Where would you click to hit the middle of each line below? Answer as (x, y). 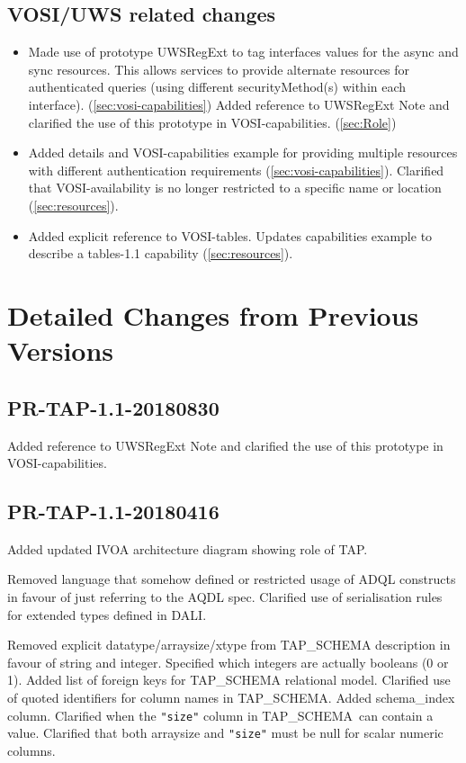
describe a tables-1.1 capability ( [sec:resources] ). (161, 253)
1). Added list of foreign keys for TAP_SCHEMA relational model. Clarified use (229, 680)
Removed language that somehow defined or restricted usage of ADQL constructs (232, 579)
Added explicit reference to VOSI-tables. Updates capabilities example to (230, 235)
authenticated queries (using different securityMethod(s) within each (217, 87)
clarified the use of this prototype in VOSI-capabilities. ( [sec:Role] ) (212, 122)
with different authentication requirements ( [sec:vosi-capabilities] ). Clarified (236, 170)
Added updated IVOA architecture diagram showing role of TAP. (188, 548)
